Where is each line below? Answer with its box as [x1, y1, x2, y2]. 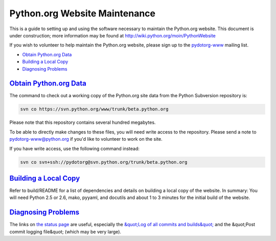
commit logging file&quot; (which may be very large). [9, 228, 122, 235]
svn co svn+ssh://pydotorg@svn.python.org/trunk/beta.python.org [20, 159, 188, 165]
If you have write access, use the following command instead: [9, 145, 140, 151]
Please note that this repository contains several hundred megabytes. [9, 119, 156, 125]
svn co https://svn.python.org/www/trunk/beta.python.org [20, 106, 169, 112]
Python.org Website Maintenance [9, 8, 156, 19]
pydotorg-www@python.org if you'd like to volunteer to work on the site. [9, 136, 163, 142]
